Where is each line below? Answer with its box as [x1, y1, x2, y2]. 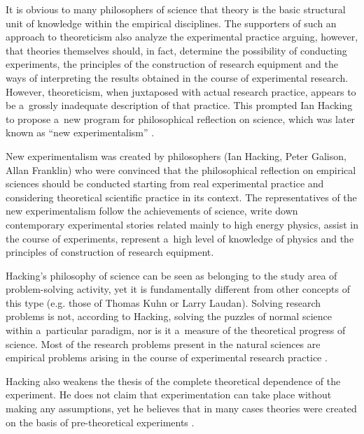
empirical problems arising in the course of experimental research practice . [6, 350, 328, 365]
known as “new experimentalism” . [6, 125, 155, 140]
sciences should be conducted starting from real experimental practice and [6, 176, 324, 191]
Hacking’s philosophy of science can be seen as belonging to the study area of [6, 268, 337, 282]
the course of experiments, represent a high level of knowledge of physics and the [6, 231, 354, 245]
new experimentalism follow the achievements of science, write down [6, 203, 298, 218]
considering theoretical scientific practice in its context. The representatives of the [6, 189, 357, 204]
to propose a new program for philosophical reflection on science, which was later [6, 111, 356, 126]
